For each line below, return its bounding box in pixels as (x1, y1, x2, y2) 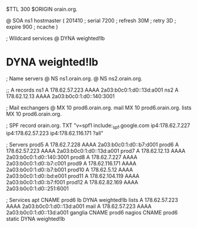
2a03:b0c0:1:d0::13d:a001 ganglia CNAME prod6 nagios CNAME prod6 (6, 209, 178, 216)
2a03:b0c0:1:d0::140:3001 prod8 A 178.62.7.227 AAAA (6, 154, 138, 161)
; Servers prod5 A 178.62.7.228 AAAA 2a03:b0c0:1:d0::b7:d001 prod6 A (6, 141, 179, 148)
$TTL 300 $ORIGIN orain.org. (6, 6, 78, 12)
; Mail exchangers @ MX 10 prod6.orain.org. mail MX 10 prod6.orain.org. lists (6, 104, 192, 111)
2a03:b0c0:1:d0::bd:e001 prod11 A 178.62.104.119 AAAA (6, 172, 140, 180)
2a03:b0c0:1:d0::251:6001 (6, 185, 69, 192)
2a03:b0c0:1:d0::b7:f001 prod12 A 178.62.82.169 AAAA (6, 178, 138, 185)
